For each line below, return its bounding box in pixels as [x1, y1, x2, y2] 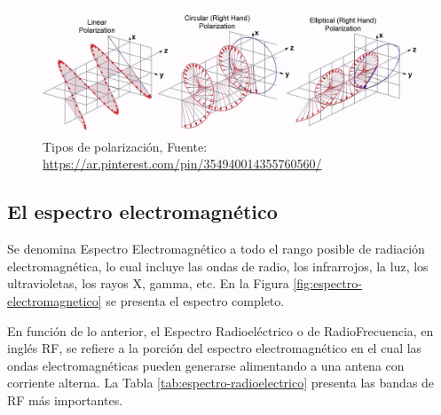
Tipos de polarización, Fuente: [43, 137, 208, 155]
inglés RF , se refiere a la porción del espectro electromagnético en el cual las [7, 339, 422, 357]
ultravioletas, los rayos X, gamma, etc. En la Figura [7, 274, 289, 293]
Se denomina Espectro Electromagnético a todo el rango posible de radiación [7, 239, 425, 258]
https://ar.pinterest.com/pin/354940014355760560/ [43, 154, 322, 173]
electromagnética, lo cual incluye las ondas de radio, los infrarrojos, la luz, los [7, 256, 429, 275]
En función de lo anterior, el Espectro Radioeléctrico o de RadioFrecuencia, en [7, 321, 434, 340]
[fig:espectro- [293, 274, 362, 293]
